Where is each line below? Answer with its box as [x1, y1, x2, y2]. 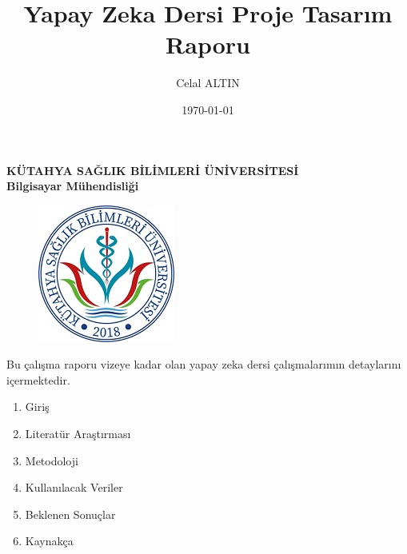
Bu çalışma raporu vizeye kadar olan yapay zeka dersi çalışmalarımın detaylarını [6, 356, 401, 373]
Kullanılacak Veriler [25, 479, 123, 496]
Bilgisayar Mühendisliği [6, 177, 139, 194]
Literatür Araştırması [25, 425, 131, 442]
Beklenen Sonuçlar [25, 505, 116, 522]
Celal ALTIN [176, 74, 240, 91]
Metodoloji [25, 452, 78, 468]
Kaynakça [25, 532, 74, 549]
